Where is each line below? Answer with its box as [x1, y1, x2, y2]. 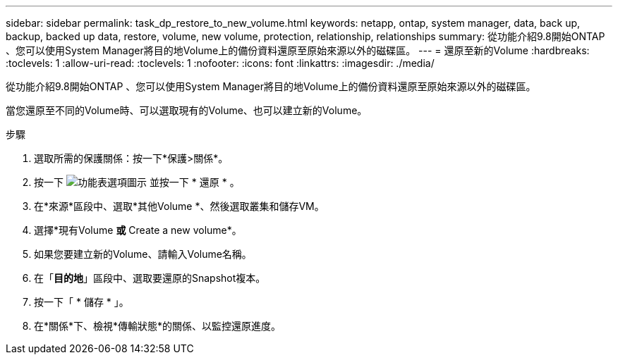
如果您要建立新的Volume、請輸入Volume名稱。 [34, 248, 252, 260]
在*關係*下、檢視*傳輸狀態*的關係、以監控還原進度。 [34, 320, 281, 332]
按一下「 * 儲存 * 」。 [34, 296, 129, 308]
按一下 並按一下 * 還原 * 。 [34, 176, 240, 188]
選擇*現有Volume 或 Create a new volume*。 [34, 224, 242, 236]
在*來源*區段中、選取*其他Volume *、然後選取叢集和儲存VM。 [34, 200, 325, 212]
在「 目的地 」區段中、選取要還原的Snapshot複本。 [34, 272, 266, 284]
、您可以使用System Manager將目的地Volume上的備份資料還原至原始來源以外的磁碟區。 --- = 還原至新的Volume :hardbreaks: [6, 44, 590, 56]
